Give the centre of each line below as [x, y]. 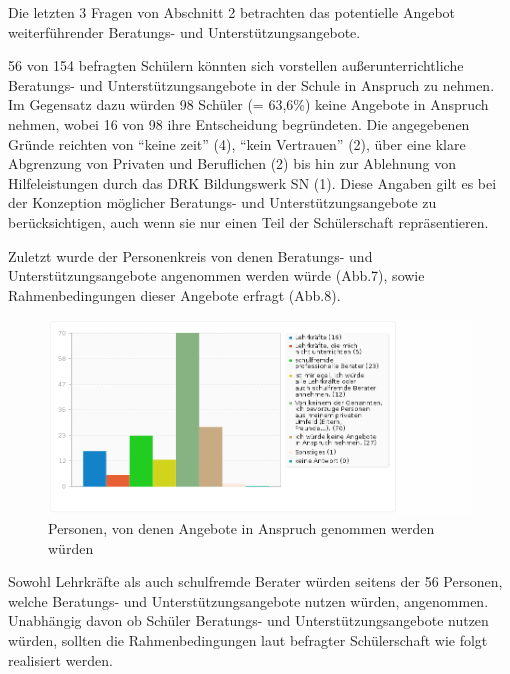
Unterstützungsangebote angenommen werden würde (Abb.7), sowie [216, 275]
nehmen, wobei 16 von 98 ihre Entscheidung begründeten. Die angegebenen [239, 123]
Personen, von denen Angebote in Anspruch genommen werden [241, 527]
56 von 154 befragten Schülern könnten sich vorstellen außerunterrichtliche [236, 65]
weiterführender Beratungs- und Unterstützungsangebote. [184, 31]
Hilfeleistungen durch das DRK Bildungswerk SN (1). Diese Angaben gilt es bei [252, 182]
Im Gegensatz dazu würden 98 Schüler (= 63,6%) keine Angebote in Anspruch [248, 104]
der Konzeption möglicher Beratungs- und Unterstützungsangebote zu [222, 202]
